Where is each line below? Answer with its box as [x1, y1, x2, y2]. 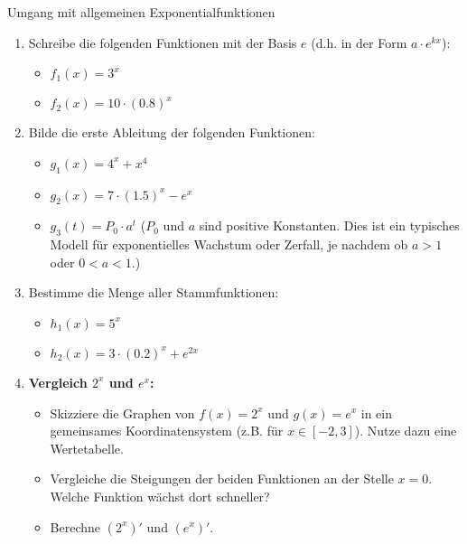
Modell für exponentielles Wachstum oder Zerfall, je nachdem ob [50, 235, 408, 254]
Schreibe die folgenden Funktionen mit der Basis [28, 33, 297, 52]
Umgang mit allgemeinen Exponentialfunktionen [7, 3, 276, 21]
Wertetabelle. [50, 438, 124, 457]
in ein [360, 403, 393, 422]
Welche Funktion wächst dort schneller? [50, 486, 270, 505]
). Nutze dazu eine [354, 421, 457, 440]
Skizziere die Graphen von [50, 403, 195, 422]
